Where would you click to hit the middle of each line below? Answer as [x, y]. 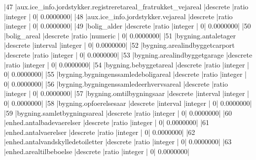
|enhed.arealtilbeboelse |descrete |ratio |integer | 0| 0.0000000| [97, 151]
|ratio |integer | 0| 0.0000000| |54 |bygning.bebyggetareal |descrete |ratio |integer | [127, 64]
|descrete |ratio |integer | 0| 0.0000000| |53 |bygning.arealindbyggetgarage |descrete [128, 54]
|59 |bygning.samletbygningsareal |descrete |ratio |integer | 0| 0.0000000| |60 [118, 112]
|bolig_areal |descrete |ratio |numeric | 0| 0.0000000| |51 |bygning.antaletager [120, 35]
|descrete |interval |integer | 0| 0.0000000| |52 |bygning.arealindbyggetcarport [119, 45]
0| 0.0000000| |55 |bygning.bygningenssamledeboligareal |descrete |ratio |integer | [125, 74]
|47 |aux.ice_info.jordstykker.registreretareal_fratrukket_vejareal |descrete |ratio [126, 6]
